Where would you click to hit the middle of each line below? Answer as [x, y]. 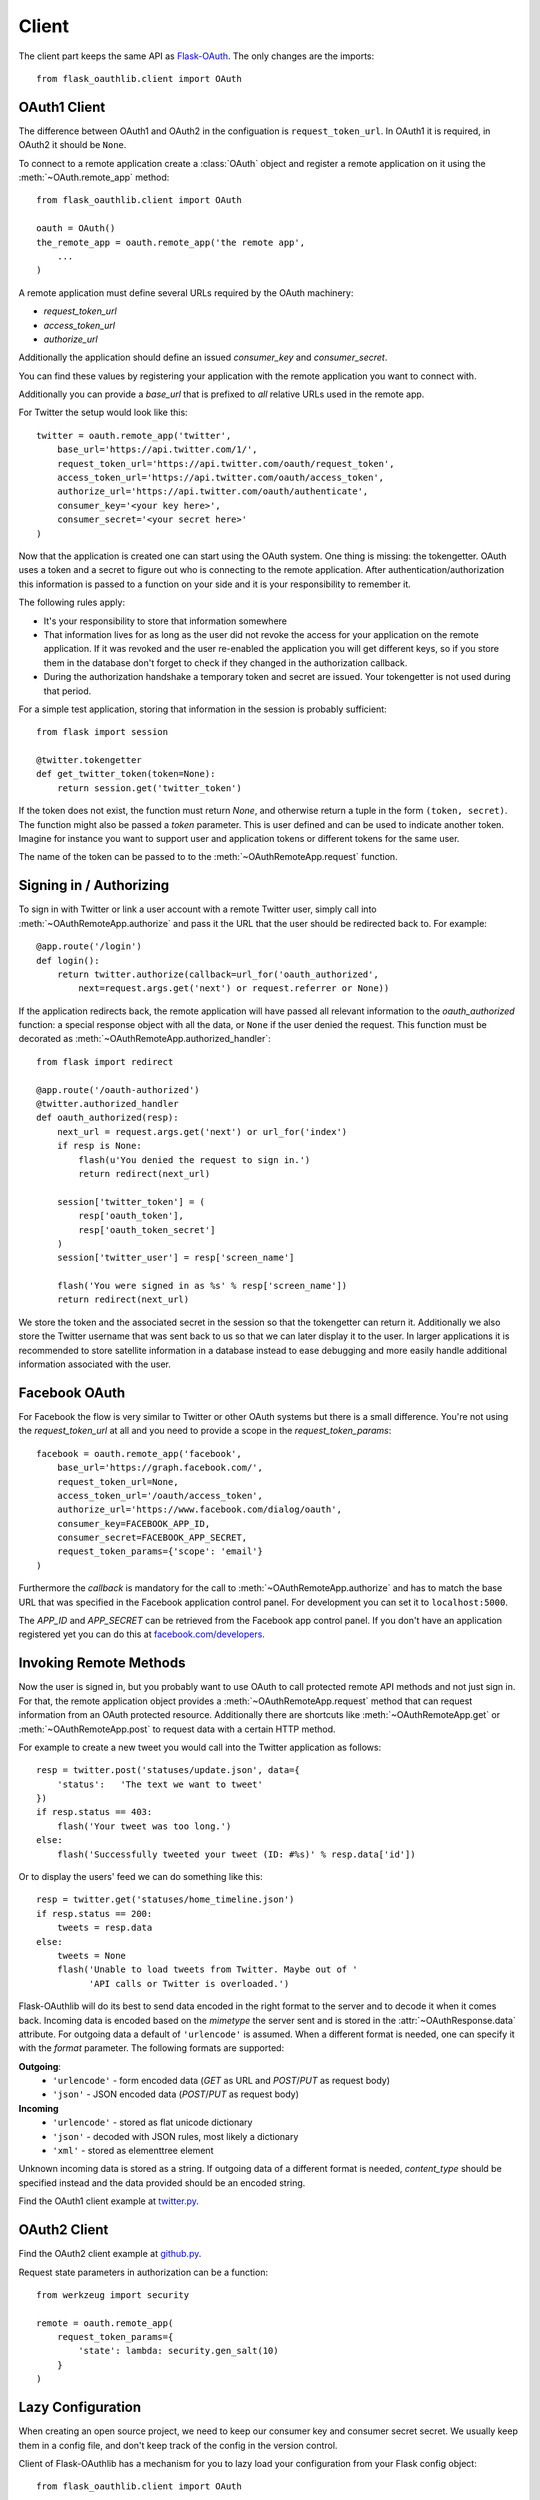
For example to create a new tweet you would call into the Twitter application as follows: [200, 1747]
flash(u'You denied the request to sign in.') [194, 1159]
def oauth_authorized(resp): [107, 1118]
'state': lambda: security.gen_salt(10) [178, 2351]
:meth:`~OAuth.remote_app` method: [94, 177]
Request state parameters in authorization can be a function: [143, 2272]
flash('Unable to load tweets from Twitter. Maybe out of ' [207, 1969]
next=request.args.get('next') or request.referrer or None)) [234, 988]
